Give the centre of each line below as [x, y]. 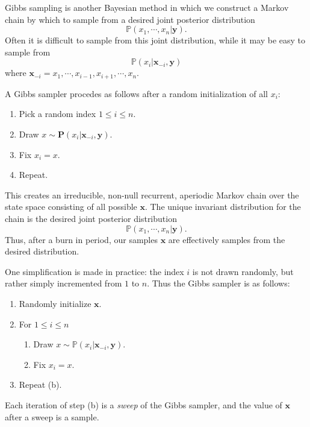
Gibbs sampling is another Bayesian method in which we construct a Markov [147, 7]
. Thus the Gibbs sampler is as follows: [219, 283]
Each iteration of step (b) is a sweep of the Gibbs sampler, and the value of [144, 404]
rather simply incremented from [64, 283]
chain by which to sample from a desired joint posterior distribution [130, 19]
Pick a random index [57, 114]
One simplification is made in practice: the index [95, 271]
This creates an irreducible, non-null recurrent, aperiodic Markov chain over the [152, 195]
